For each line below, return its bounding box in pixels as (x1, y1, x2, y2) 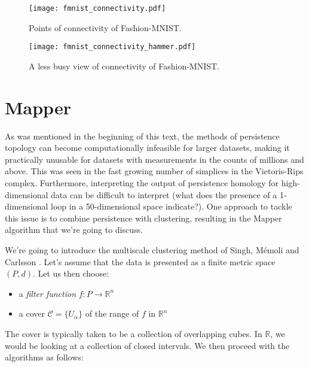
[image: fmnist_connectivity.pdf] (29, 4, 166, 13)
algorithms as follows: (5, 351, 84, 363)
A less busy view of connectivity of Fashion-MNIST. (29, 59, 220, 72)
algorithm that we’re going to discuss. (5, 223, 143, 236)
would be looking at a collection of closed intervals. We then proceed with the (5, 339, 290, 351)
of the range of (85, 307, 139, 320)
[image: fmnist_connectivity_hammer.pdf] (29, 43, 196, 51)
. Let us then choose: (32, 267, 109, 280)
